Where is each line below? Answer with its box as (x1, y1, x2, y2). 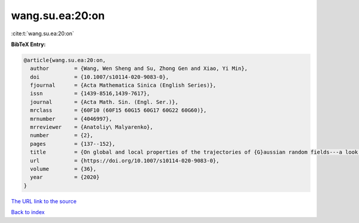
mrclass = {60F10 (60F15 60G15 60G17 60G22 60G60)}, (30, 107, 207, 114)
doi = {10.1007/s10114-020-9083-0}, (30, 74, 169, 80)
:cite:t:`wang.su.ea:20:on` (11, 30, 74, 37)
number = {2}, (30, 132, 94, 139)
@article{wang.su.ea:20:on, (23, 57, 106, 63)
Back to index (11, 209, 45, 216)
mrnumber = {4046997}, (30, 115, 112, 122)
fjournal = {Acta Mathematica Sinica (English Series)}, (30, 82, 217, 89)
